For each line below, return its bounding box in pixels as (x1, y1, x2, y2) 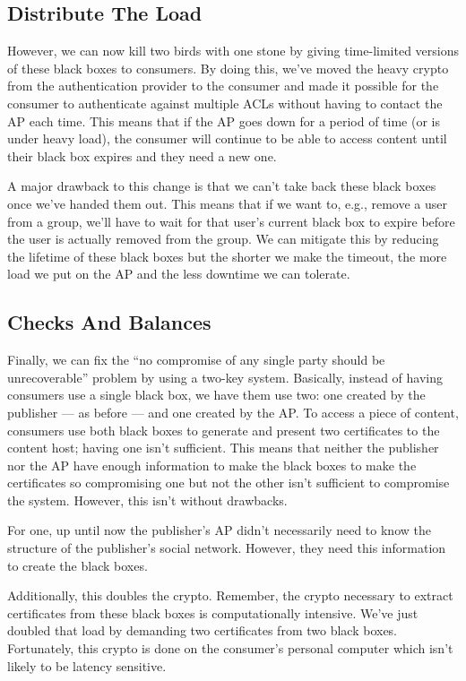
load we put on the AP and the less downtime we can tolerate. (7, 264, 350, 283)
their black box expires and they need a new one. (7, 146, 277, 165)
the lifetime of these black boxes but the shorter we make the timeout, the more (7, 246, 447, 265)
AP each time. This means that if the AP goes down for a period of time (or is (7, 111, 440, 130)
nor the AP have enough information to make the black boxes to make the (7, 455, 417, 474)
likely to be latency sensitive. (7, 656, 167, 675)
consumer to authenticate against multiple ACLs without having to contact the (7, 93, 443, 112)
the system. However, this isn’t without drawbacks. (7, 490, 288, 509)
